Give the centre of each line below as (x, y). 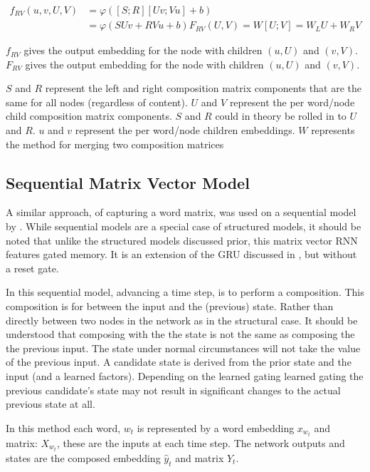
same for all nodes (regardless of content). (97, 102)
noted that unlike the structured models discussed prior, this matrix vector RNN (182, 240)
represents (333, 130)
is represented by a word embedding (216, 427)
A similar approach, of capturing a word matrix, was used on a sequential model (181, 212)
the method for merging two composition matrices (115, 144)
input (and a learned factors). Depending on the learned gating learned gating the (185, 375)
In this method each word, (63, 427)
